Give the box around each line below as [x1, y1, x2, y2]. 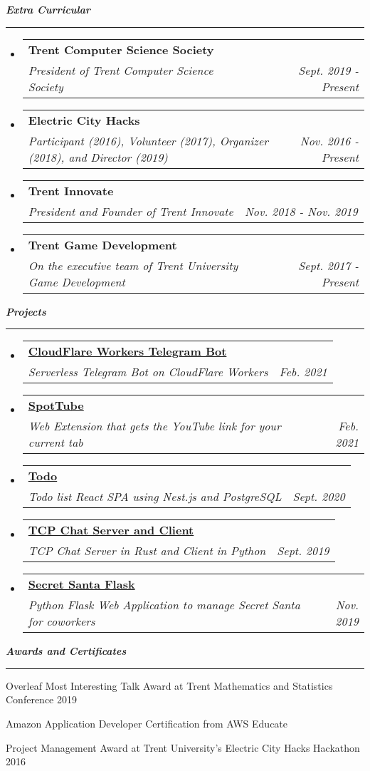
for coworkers [28, 613, 95, 630]
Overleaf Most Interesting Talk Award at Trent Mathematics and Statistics [6, 678, 333, 693]
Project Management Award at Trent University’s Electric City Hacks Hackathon [6, 740, 360, 755]
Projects [6, 304, 46, 319]
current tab [28, 434, 83, 451]
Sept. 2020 [292, 488, 345, 505]
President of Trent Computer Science [28, 61, 213, 78]
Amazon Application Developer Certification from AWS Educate [6, 715, 288, 730]
